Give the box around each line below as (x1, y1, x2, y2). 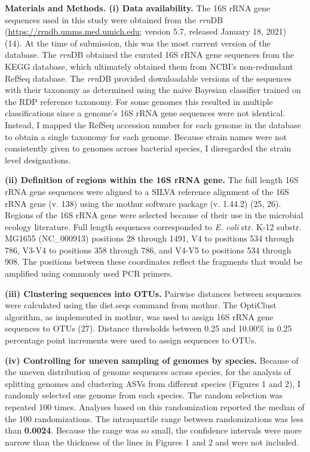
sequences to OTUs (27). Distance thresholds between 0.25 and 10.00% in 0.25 (5, 322, 292, 335)
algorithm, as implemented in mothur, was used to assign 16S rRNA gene (5, 310, 274, 323)
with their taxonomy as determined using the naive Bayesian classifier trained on (5, 83, 301, 96)
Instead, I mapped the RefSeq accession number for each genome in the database (5, 118, 301, 131)
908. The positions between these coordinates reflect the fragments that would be (5, 255, 302, 268)
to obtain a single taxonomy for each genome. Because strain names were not (5, 130, 287, 143)
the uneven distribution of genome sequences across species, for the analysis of (5, 366, 291, 378)
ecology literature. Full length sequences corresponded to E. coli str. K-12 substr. (5, 220, 302, 233)
